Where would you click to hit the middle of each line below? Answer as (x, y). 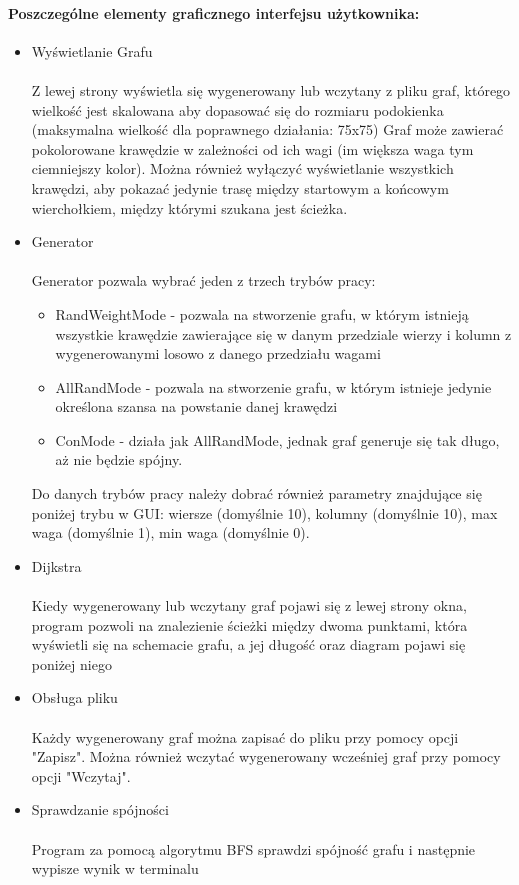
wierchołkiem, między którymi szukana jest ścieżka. (189, 207)
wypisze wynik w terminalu (115, 868)
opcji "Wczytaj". (81, 775)
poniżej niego (71, 663)
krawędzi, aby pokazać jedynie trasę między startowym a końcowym (240, 187)
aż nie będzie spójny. (119, 459)
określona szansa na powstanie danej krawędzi (196, 406)
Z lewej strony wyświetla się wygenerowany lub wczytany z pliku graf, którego (271, 89)
